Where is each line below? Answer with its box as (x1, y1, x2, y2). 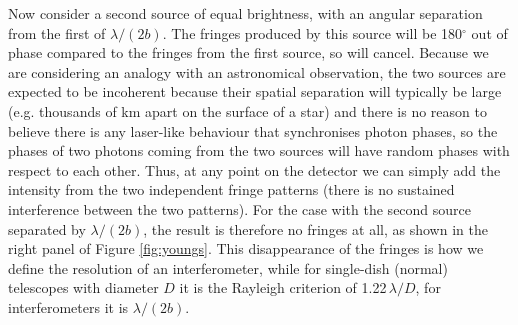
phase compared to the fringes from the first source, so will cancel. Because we (8, 42, 489, 63)
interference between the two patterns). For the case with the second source (8, 198, 472, 219)
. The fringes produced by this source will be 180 (162, 22, 463, 43)
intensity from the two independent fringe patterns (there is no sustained (8, 179, 455, 200)
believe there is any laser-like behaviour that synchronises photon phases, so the (8, 120, 498, 141)
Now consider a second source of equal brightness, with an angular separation (8, 3, 483, 23)
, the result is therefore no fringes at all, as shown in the (143, 218, 488, 239)
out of (471, 22, 508, 43)
